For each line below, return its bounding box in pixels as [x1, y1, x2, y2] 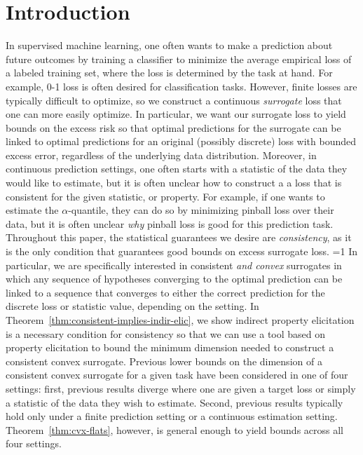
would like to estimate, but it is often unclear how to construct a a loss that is [6, 175, 342, 190]
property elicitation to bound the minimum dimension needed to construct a [6, 340, 334, 355]
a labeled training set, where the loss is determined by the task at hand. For [6, 65, 333, 80]
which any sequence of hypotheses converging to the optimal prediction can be [6, 271, 343, 286]
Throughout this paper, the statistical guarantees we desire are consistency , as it [6, 230, 352, 245]
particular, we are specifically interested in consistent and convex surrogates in [6, 257, 342, 272]
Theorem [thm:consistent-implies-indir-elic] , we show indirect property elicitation [6, 313, 355, 327]
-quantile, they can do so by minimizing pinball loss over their [68, 203, 334, 217]
